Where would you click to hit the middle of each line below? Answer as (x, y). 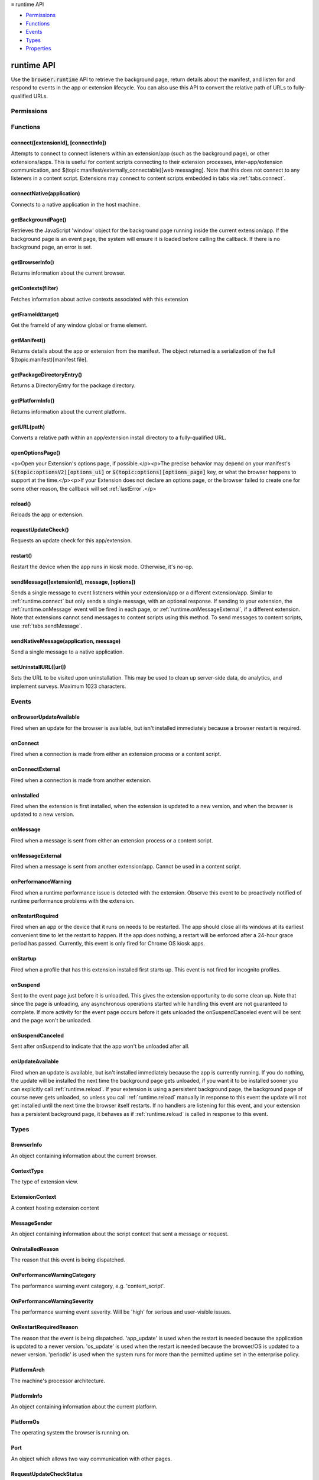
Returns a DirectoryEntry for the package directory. (73, 385)
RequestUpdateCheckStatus (47, 1473)
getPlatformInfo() (33, 401)
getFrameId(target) (35, 314)
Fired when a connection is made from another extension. (81, 780)
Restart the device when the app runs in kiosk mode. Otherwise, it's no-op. (102, 567)
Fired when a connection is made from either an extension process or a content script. (116, 754)
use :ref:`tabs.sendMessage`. (47, 626)
